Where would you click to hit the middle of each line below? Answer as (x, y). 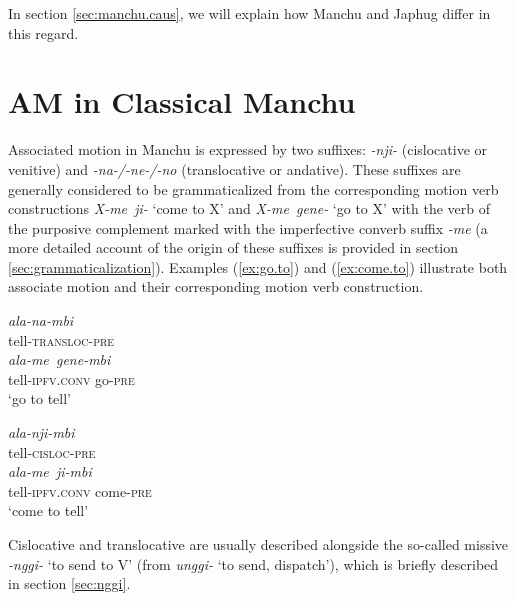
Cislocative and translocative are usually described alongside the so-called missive (258, 544)
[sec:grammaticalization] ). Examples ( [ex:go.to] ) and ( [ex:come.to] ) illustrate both (258, 266)
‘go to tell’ (39, 398)
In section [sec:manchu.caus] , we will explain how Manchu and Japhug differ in (249, 13)
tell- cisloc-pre (52, 451)
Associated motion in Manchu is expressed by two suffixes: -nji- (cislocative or (248, 149)
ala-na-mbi (41, 320)
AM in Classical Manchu (182, 101)
